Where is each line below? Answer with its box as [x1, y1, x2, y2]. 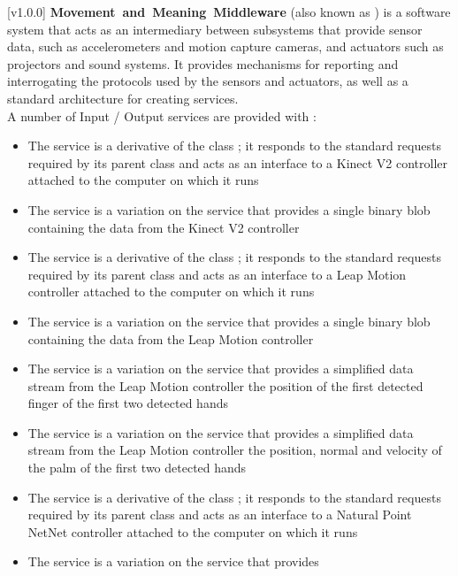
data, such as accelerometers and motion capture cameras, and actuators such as [7, 37, 444, 56]
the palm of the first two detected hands [27, 458, 247, 477]
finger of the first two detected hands [27, 394, 228, 412]
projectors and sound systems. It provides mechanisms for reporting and [7, 54, 399, 73]
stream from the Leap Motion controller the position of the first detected [27, 376, 424, 395]
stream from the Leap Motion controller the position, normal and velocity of [27, 441, 442, 459]
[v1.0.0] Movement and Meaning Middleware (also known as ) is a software [7, 3, 451, 20]
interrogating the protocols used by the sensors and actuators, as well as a [7, 72, 408, 90]
